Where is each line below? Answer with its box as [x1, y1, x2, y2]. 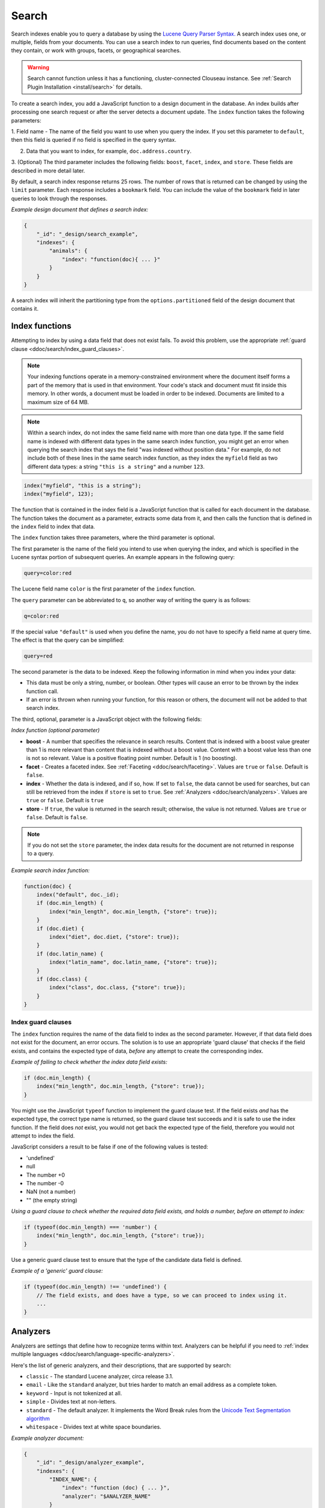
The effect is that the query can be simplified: [11, 636, 125, 644]
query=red [23, 652, 53, 659]
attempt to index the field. [11, 1132, 75, 1139]
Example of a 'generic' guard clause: [11, 1267, 104, 1275]
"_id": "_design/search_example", [36, 230, 138, 238]
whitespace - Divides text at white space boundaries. [26, 1424, 162, 1431]
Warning [27, 63, 49, 71]
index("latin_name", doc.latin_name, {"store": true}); [49, 959, 218, 966]
